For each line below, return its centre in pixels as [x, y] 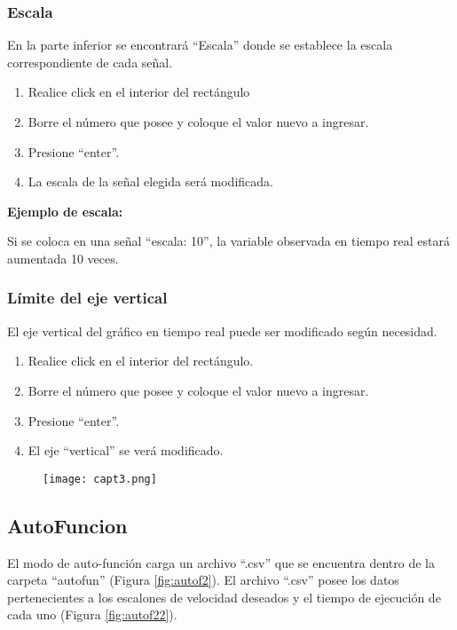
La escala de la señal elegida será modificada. [150, 181]
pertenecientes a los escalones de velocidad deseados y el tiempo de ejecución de [224, 597]
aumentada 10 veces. [63, 258]
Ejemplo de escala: [65, 211]
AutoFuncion [67, 525]
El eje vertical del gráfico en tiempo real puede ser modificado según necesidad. [222, 331]
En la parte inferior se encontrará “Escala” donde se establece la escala [200, 45]
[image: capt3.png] [100, 479]
